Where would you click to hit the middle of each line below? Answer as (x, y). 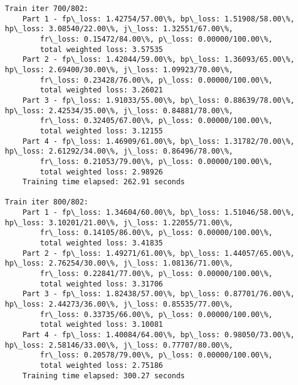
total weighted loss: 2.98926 (101, 172)
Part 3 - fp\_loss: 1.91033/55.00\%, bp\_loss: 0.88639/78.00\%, (159, 100)
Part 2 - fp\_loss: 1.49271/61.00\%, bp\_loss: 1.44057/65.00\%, (159, 253)
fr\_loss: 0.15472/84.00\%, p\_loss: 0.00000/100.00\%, (156, 39)
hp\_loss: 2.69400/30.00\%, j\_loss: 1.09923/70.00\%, (119, 69)
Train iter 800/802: (47, 202)
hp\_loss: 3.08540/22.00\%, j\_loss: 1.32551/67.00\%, (119, 29)
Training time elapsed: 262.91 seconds (104, 182)
